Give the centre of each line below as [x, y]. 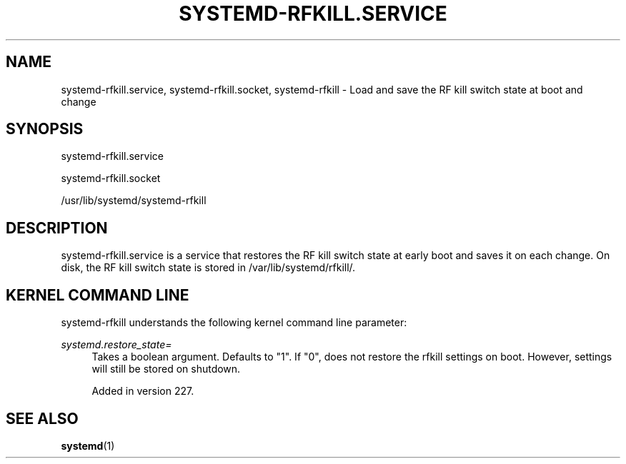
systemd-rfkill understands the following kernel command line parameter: [234, 323]
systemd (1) [88, 445]
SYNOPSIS [45, 129]
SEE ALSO [42, 418]
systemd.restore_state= [116, 345]
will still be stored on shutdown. [166, 369]
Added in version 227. [143, 391]
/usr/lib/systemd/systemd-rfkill [134, 201]
